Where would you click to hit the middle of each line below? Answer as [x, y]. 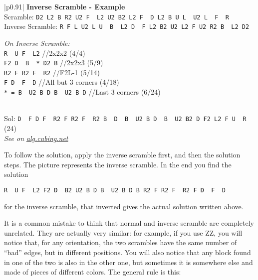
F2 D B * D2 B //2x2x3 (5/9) [54, 63]
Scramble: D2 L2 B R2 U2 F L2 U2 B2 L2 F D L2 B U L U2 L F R [117, 16]
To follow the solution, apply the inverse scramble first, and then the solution [122, 155]
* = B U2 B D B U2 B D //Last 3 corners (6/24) [82, 92]
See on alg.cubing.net [36, 138]
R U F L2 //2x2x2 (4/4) [45, 53]
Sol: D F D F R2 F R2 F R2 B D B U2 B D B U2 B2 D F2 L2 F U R [125, 118]
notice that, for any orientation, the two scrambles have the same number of [121, 242]
